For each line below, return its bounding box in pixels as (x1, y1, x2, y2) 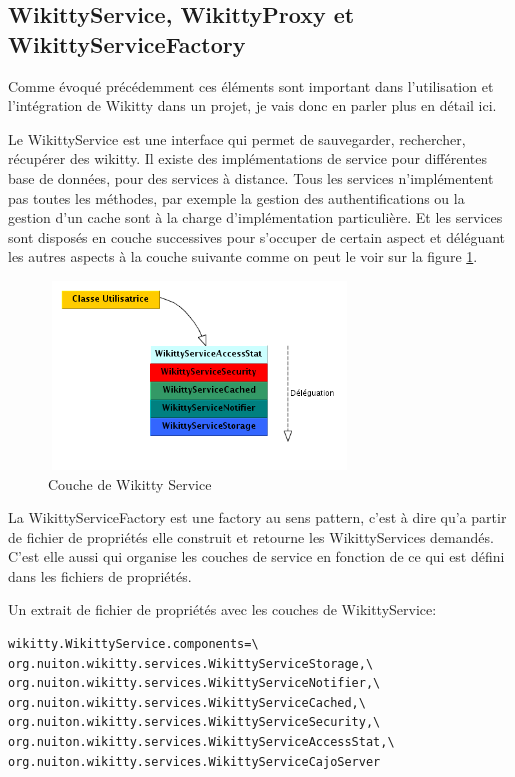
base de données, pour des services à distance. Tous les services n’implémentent (8, 167, 494, 188)
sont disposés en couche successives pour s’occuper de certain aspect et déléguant (8, 226, 506, 247)
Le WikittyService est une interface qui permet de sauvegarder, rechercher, (8, 128, 466, 149)
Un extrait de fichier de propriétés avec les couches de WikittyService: (8, 599, 437, 620)
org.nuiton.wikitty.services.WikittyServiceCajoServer (8, 754, 381, 769)
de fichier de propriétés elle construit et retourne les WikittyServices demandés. (8, 526, 494, 547)
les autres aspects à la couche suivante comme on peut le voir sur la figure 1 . (8, 246, 478, 267)
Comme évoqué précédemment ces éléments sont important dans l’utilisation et (8, 75, 494, 96)
